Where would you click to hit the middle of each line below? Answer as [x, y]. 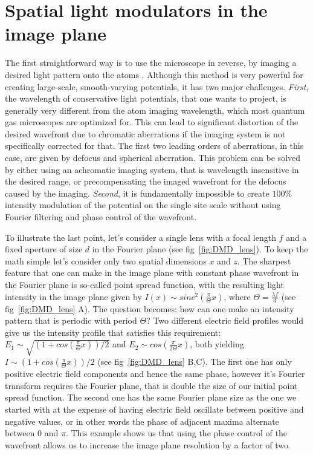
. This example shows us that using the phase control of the [176, 433]
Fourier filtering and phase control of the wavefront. [101, 217]
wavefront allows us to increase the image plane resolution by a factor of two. [148, 444]
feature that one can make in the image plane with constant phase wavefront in [152, 273]
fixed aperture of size [44, 249]
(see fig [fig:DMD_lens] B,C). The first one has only [195, 362]
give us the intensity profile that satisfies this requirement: [113, 332]
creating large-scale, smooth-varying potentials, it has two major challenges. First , [157, 86]
